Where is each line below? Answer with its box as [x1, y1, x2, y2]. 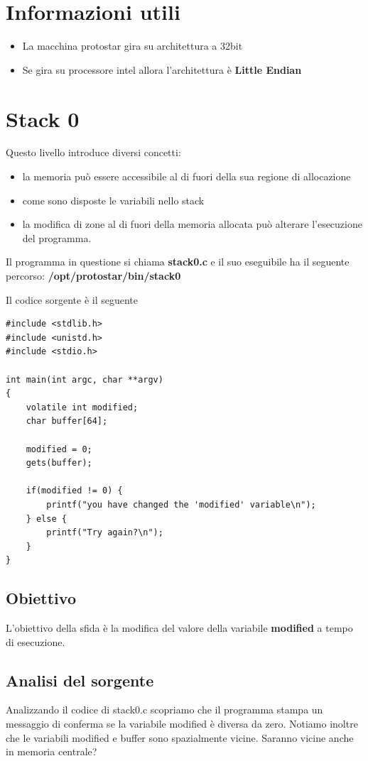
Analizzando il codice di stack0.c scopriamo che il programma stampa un [6, 702, 323, 717]
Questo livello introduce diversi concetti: [6, 145, 181, 160]
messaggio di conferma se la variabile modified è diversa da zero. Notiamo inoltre [6, 716, 358, 731]
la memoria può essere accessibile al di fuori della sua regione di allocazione [22, 169, 351, 184]
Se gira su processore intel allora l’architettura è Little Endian [22, 62, 302, 77]
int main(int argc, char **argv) [6, 374, 163, 385]
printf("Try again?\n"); [46, 527, 163, 538]
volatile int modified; [26, 402, 139, 412]
